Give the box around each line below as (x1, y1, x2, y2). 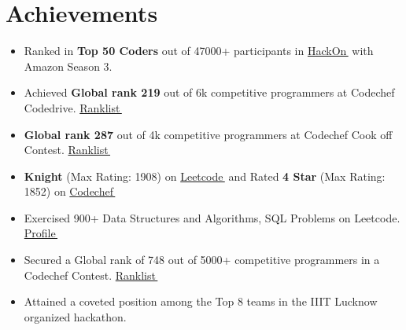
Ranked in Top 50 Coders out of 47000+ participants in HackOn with (24, 42, 374, 59)
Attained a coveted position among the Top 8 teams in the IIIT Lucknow (24, 293, 378, 310)
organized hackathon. (24, 308, 127, 324)
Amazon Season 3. (24, 57, 113, 74)
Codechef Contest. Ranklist (24, 266, 156, 283)
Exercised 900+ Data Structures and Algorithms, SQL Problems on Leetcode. (24, 209, 400, 225)
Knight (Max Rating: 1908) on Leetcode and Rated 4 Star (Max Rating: (24, 167, 386, 184)
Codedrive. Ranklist (24, 99, 120, 115)
